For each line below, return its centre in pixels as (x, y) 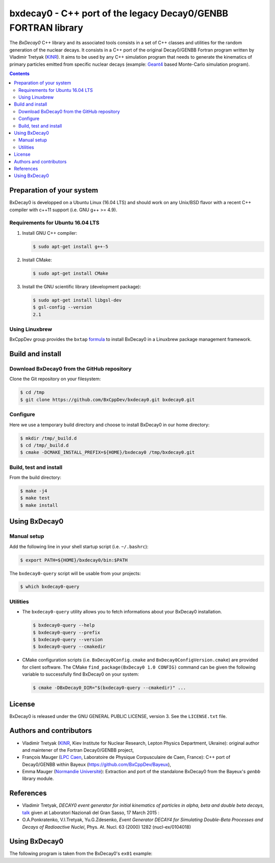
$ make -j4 (34, 491)
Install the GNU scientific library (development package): (82, 286)
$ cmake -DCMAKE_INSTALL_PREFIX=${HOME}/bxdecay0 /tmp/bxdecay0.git (107, 452)
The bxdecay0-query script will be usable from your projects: (75, 573)
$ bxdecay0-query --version (68, 639)
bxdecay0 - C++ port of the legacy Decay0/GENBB (119, 13)
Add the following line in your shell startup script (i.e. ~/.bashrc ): (79, 547)
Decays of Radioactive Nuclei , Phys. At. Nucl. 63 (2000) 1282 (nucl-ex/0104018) (106, 827)
